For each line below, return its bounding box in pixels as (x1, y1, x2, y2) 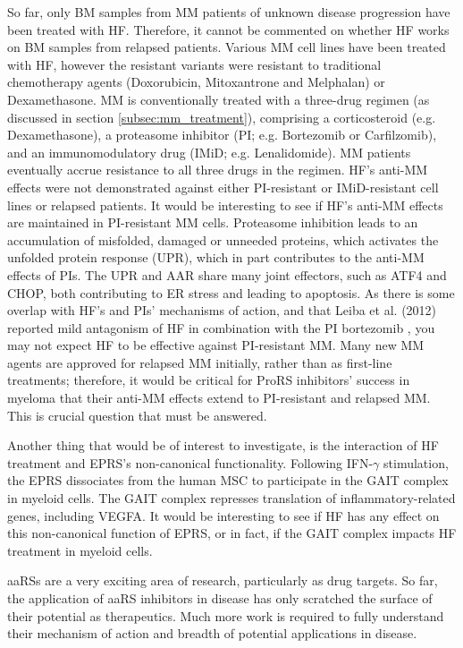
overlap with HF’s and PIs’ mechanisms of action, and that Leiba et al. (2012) (7, 301, 437, 320)
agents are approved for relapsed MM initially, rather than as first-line (7, 353, 392, 371)
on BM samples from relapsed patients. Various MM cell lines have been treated (7, 38, 446, 56)
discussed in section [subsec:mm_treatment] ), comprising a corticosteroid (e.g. (7, 107, 436, 126)
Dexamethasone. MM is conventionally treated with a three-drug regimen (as (7, 90, 430, 108)
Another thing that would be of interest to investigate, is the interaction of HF (7, 436, 439, 455)
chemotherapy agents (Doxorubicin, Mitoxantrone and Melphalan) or (7, 72, 385, 91)
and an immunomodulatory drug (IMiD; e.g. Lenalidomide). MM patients (7, 142, 411, 161)
